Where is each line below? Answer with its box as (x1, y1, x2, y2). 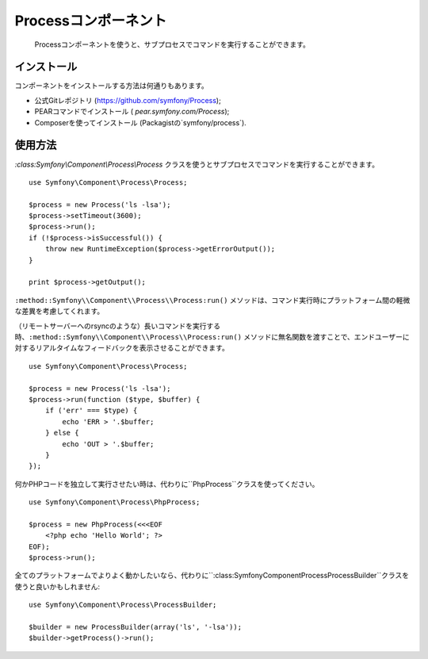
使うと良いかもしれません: (14, 581, 101, 591)
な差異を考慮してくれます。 (14, 306, 105, 316)
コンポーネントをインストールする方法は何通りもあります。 (14, 81, 209, 90)
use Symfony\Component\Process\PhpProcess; (29, 498, 201, 507)
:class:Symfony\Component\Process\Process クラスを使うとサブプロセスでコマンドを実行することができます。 (14, 159, 380, 169)
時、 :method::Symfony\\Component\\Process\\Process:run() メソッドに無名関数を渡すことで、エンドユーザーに (14, 332, 410, 341)
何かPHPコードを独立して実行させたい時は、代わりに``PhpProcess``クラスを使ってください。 (14, 479, 319, 489)
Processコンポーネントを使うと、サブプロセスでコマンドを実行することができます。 (34, 40, 311, 49)
